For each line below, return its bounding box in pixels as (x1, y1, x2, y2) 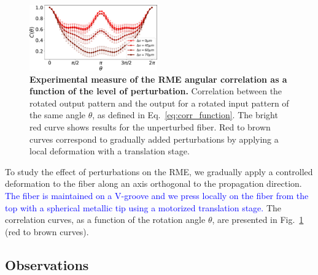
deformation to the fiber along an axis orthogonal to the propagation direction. (5, 177, 302, 190)
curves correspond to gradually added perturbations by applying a (29, 132, 279, 145)
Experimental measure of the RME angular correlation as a (29, 72, 287, 85)
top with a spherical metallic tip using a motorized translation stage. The (5, 201, 281, 214)
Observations (5, 255, 89, 274)
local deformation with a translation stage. (29, 145, 190, 157)
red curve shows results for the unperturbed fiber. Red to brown (29, 121, 271, 134)
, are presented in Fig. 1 (212, 213, 304, 226)
